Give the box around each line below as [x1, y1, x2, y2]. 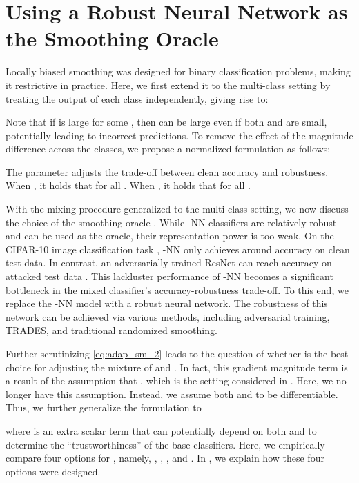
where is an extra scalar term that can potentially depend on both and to [6, 423, 317, 437]
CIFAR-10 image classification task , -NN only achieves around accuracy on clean [6, 241, 350, 256]
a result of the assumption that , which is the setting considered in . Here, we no [6, 373, 347, 388]
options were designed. [6, 464, 101, 478]
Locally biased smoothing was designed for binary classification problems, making [6, 64, 351, 79]
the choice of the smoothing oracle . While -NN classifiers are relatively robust [6, 215, 337, 229]
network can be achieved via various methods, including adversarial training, [6, 309, 330, 324]
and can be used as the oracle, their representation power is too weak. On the [6, 228, 334, 243]
